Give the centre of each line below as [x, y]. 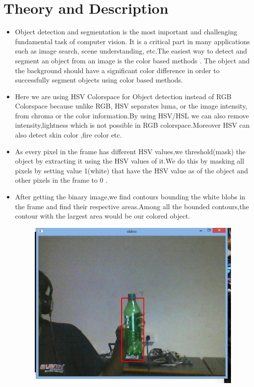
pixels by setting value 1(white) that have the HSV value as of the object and [131, 170]
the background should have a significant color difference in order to [117, 70]
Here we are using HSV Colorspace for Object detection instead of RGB [123, 96]
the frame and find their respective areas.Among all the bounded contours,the [132, 206]
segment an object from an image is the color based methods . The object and [132, 60]
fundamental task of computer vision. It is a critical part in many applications [132, 41]
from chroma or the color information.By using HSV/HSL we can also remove [132, 115]
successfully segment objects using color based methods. [99, 80]
